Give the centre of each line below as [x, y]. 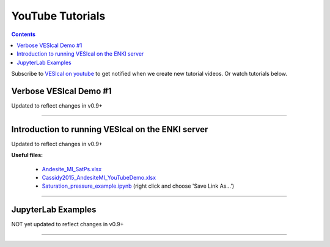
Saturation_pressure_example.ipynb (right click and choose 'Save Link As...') [138, 186]
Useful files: [27, 155]
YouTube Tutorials [58, 16]
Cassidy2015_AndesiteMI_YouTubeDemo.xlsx [99, 178]
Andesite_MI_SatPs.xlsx [72, 169]
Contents [24, 34]
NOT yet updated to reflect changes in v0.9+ [68, 224]
